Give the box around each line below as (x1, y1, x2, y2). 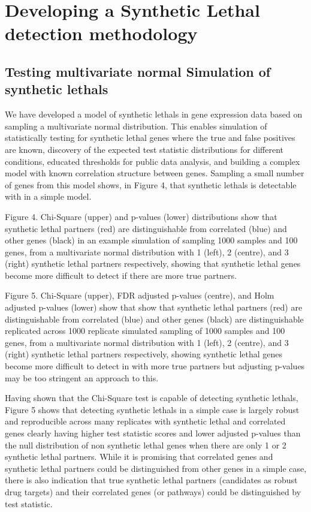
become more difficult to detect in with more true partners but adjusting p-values (5, 360, 305, 372)
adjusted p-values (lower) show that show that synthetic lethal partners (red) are (5, 301, 303, 314)
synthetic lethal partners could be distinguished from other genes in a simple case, (5, 462, 307, 474)
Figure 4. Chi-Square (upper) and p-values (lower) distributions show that (5, 210, 277, 222)
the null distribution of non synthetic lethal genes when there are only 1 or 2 (5, 438, 286, 451)
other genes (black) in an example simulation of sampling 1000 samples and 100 (5, 234, 298, 246)
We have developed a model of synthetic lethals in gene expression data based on (5, 108, 303, 121)
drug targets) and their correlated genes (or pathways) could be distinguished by (5, 485, 301, 498)
